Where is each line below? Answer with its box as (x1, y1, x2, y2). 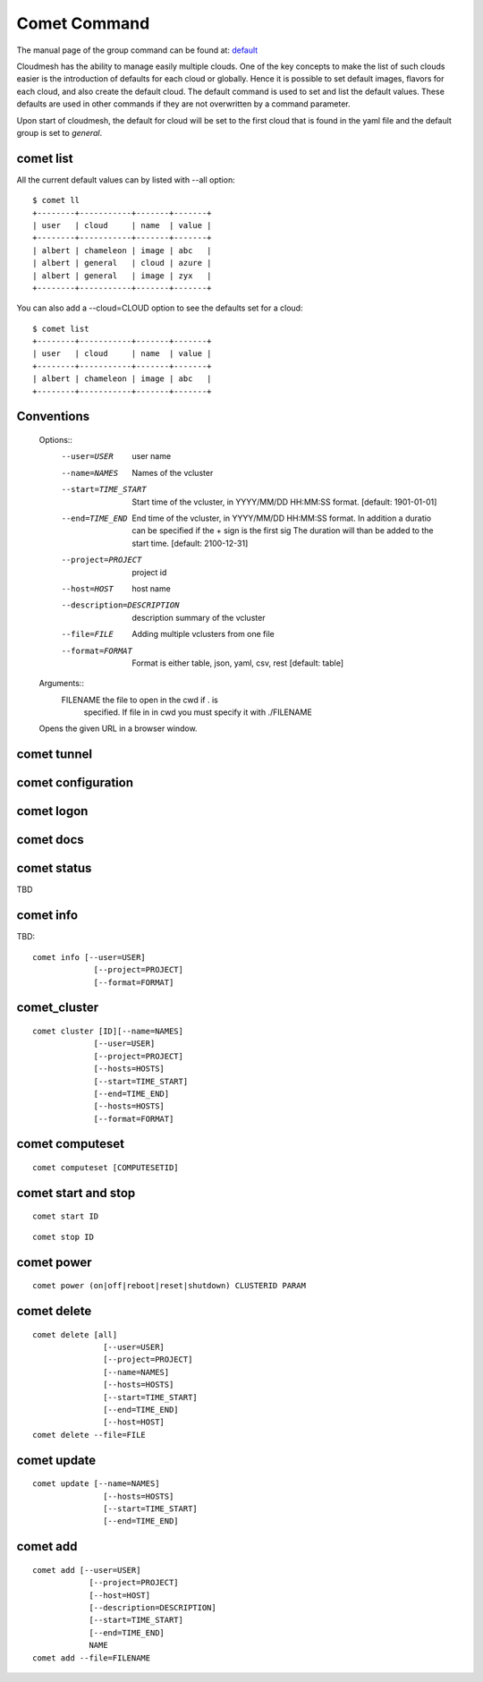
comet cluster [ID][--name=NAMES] (32, 1025, 183, 1036)
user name (131, 451, 172, 462)
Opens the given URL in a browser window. (38, 723, 198, 734)
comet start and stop (16, 1185, 136, 1201)
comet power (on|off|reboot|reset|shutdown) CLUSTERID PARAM (32, 1280, 306, 1291)
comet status (16, 861, 92, 876)
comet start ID (32, 1211, 99, 1221)
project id (131, 566, 167, 577)
